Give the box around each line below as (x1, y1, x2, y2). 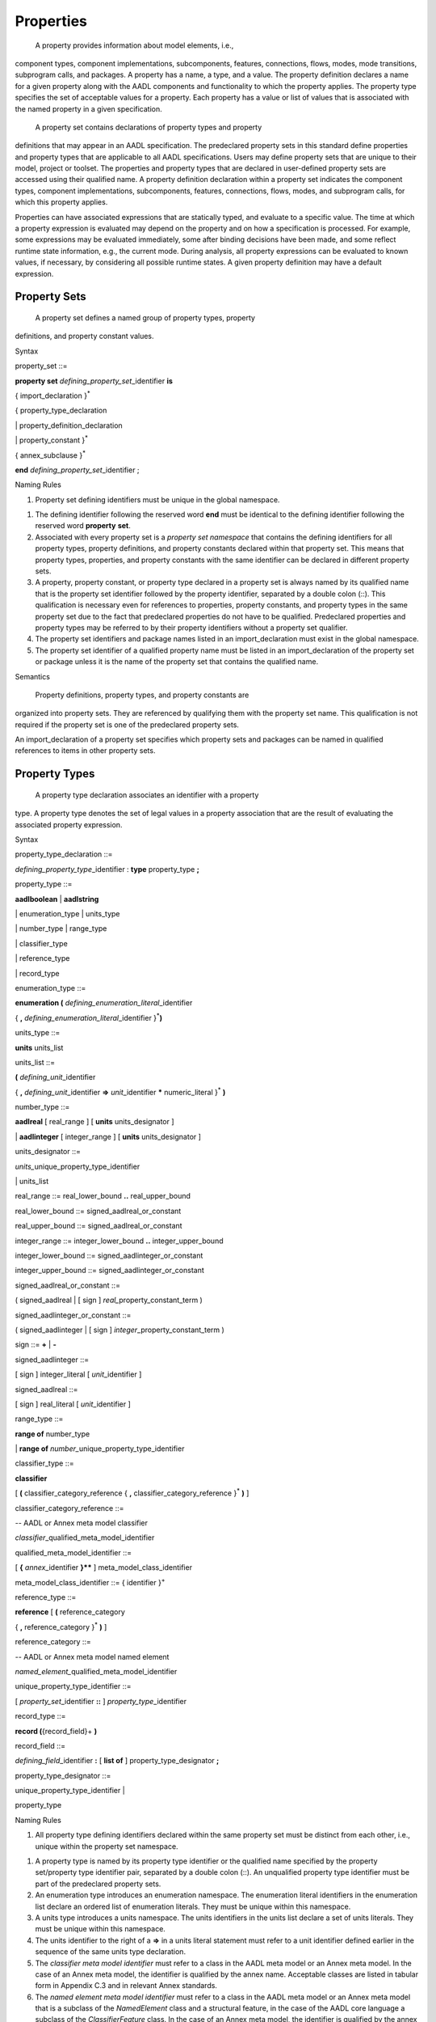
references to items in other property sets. (15, 746, 156, 755)
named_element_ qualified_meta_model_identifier (15, 1666, 178, 1676)
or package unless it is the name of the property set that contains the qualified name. (35, 657, 319, 666)
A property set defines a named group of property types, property (35, 312, 256, 323)
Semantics (15, 671, 50, 681)
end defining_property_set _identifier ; (15, 465, 140, 475)
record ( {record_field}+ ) (15, 1726, 98, 1736)
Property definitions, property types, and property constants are (35, 690, 249, 700)
